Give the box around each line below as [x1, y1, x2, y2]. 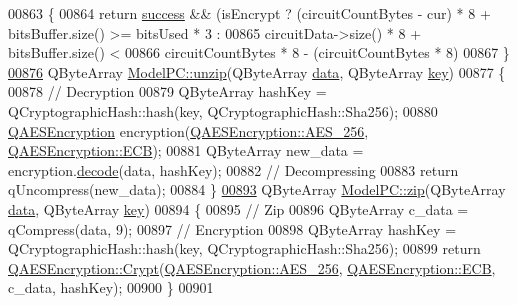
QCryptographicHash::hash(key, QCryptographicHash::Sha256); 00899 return [8, 238, 481, 259]
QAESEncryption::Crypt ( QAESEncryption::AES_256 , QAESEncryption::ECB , [8, 257, 496, 278]
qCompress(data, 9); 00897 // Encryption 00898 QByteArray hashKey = [8, 218, 457, 239]
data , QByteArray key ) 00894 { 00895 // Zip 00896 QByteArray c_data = [8, 198, 469, 219]
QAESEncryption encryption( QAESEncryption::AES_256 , [8, 120, 369, 141]
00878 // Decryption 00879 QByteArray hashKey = [8, 81, 327, 102]
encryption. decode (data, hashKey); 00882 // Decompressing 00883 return [8, 159, 459, 180]
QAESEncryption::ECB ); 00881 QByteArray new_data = [8, 140, 364, 161]
